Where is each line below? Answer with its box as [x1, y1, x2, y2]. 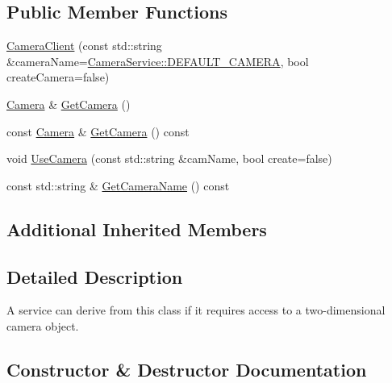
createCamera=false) [6, 69, 110, 85]
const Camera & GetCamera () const [6, 123, 190, 139]
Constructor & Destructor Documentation [6, 356, 367, 381]
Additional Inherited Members [6, 216, 267, 241]
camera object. [6, 317, 79, 334]
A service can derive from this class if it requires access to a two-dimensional [6, 302, 386, 318]
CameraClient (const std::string [6, 37, 162, 54]
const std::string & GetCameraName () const [6, 177, 230, 194]
